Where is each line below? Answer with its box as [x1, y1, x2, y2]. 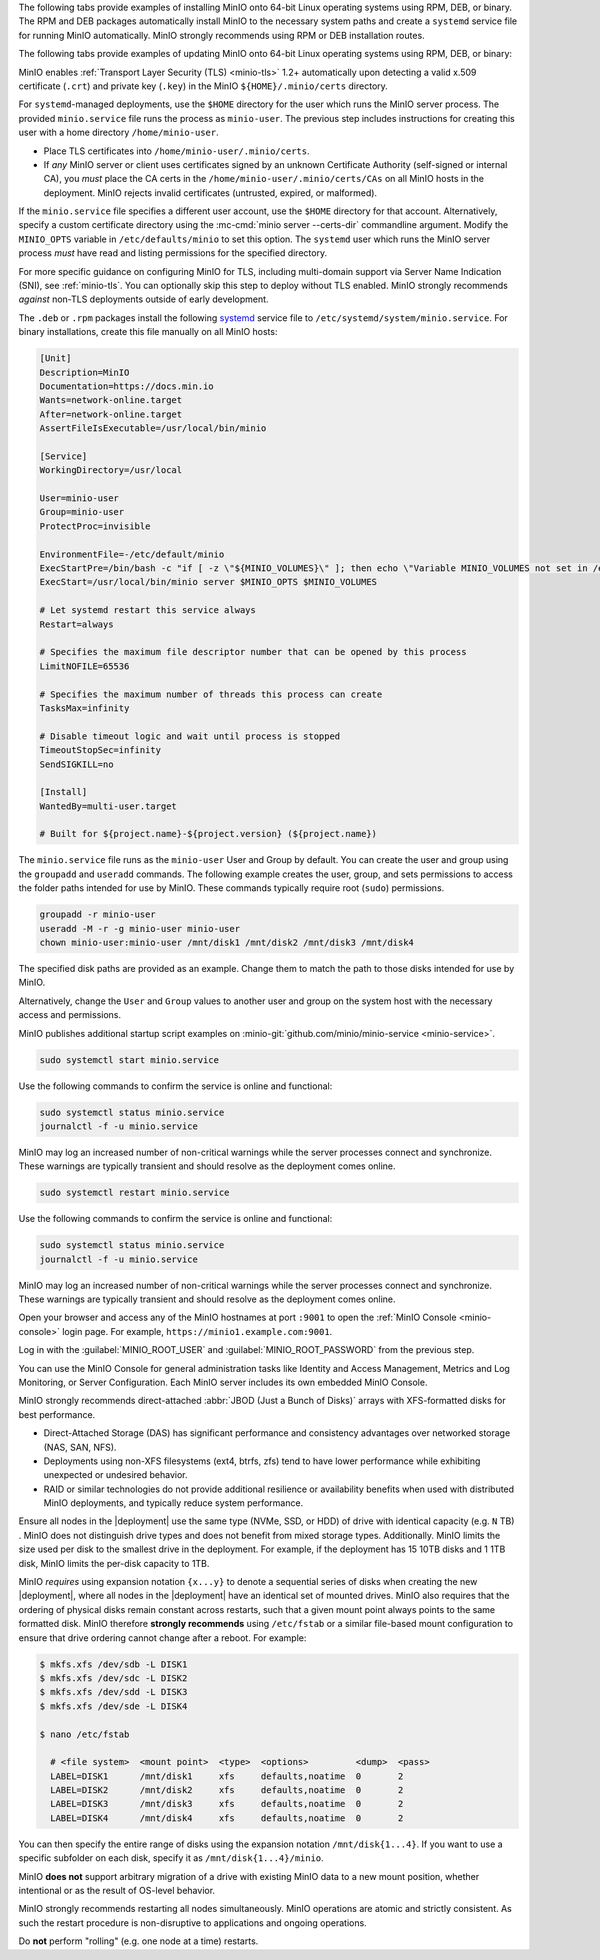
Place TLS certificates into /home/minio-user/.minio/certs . [43, 145, 310, 157]
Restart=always [39, 618, 114, 630]
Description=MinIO [39, 366, 130, 378]
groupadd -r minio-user [39, 909, 157, 920]
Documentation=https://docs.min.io [39, 380, 214, 392]
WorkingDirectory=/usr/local [39, 465, 183, 476]
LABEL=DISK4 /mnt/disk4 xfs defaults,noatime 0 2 [50, 1812, 404, 1824]
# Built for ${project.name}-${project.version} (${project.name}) [39, 828, 378, 840]
